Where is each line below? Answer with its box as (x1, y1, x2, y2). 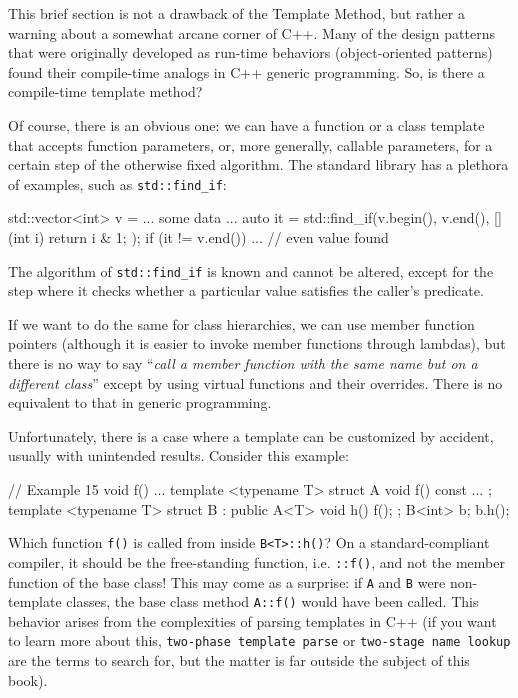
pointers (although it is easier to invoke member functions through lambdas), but (8, 333, 506, 354)
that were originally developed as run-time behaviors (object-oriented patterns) (8, 42, 493, 63)
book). (8, 669, 48, 690)
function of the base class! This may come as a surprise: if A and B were (8, 571, 446, 592)
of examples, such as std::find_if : (8, 173, 227, 194)
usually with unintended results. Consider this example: (8, 445, 349, 466)
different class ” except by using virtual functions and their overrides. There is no (8, 372, 503, 393)
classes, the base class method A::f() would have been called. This (66, 591, 479, 612)
